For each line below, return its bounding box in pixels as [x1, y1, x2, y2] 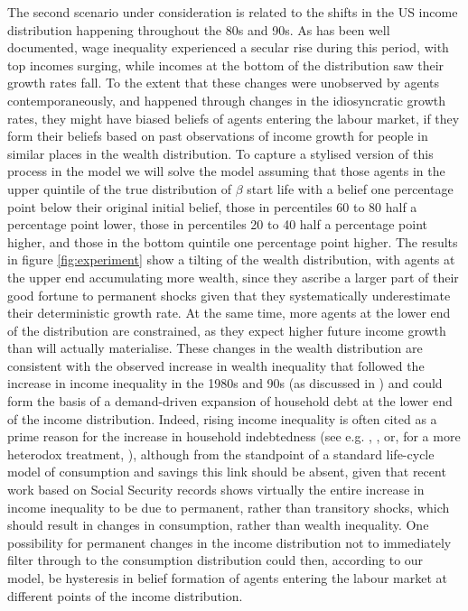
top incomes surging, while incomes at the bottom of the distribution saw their [7, 55, 445, 74]
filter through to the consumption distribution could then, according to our [7, 551, 424, 569]
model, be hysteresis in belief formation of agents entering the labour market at [7, 569, 448, 587]
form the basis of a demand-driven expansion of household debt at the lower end [7, 392, 453, 411]
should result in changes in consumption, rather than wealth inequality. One [7, 515, 429, 534]
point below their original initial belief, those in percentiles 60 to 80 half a [7, 197, 417, 216]
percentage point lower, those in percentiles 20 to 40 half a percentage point [7, 215, 428, 234]
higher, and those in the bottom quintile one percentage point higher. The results [7, 232, 458, 251]
